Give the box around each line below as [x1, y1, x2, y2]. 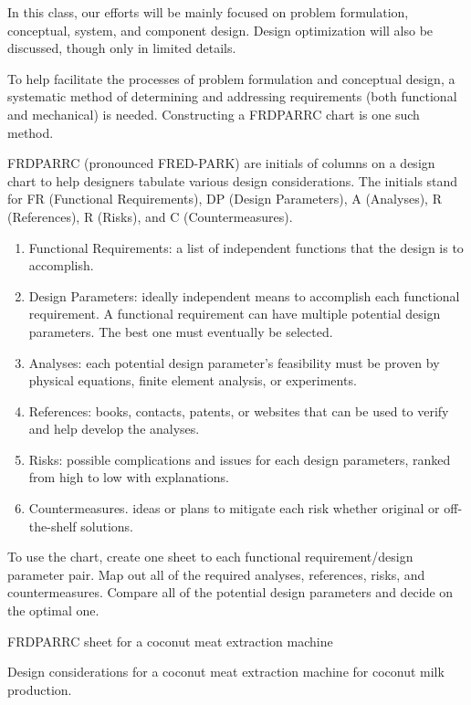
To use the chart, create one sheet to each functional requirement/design [7, 547, 413, 566]
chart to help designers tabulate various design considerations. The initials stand [7, 171, 458, 190]
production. [7, 679, 72, 699]
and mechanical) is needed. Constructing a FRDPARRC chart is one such [7, 104, 420, 123]
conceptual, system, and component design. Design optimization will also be [7, 20, 434, 39]
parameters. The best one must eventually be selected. [28, 321, 333, 341]
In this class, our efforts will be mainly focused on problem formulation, [7, 3, 409, 21]
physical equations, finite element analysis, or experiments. [28, 371, 357, 390]
